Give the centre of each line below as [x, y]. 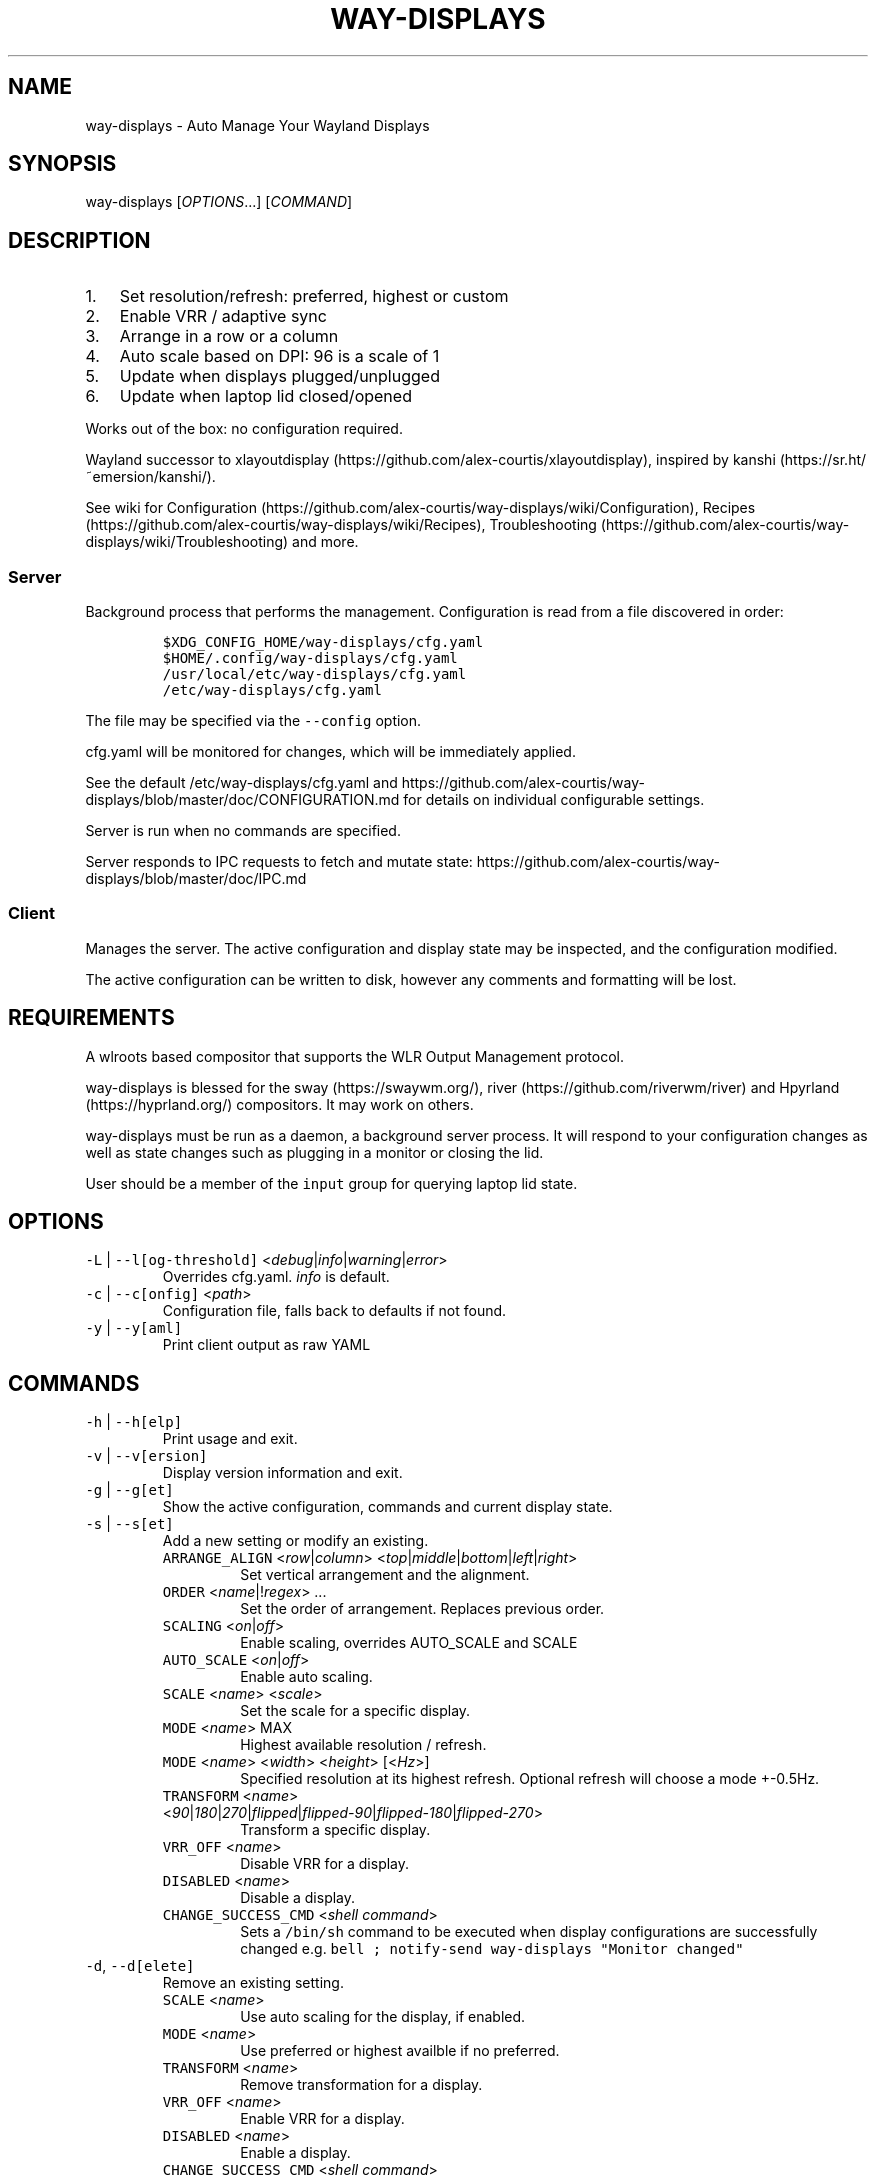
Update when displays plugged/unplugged [279, 376]
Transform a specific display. [335, 1830]
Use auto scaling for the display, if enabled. [383, 2017]
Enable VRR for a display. [322, 2119]
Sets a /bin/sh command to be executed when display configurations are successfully [529, 1932]
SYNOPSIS [62, 164]
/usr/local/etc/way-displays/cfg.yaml [314, 674]
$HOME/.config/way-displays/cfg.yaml [310, 658]
